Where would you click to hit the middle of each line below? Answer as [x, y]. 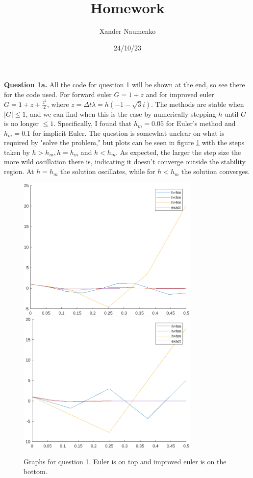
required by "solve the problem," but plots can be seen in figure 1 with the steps [124, 142]
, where [58, 104]
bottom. [36, 471]
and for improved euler [180, 94]
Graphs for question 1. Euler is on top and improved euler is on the [125, 462]
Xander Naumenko [127, 31]
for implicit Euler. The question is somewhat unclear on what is [128, 133]
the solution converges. [216, 171]
